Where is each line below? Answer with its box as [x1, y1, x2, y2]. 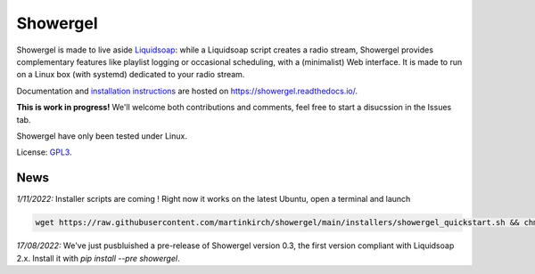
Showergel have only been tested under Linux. [16, 130, 187, 141]
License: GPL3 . [16, 147, 72, 157]
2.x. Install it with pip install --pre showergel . [16, 253, 180, 263]
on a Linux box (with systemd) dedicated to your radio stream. [16, 69, 245, 80]
